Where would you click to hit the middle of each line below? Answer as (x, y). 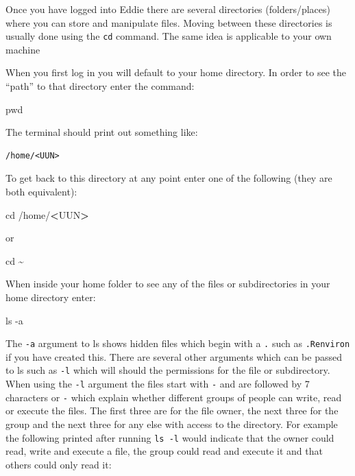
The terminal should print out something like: (102, 132)
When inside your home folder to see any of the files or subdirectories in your (168, 284)
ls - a (14, 320)
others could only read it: (59, 464)
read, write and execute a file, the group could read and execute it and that (164, 451)
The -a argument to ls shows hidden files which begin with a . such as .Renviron (178, 343)
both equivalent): (41, 191)
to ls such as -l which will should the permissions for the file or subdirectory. (168, 370)
